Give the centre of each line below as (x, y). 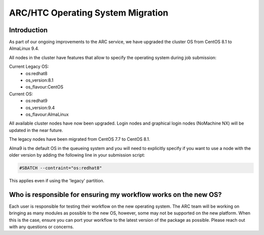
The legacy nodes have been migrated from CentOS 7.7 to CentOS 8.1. (79, 139)
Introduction (28, 30)
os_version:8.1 (40, 80)
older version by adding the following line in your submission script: (77, 155)
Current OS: (21, 94)
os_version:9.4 (40, 107)
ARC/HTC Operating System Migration (89, 13)
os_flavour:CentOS (44, 87)
